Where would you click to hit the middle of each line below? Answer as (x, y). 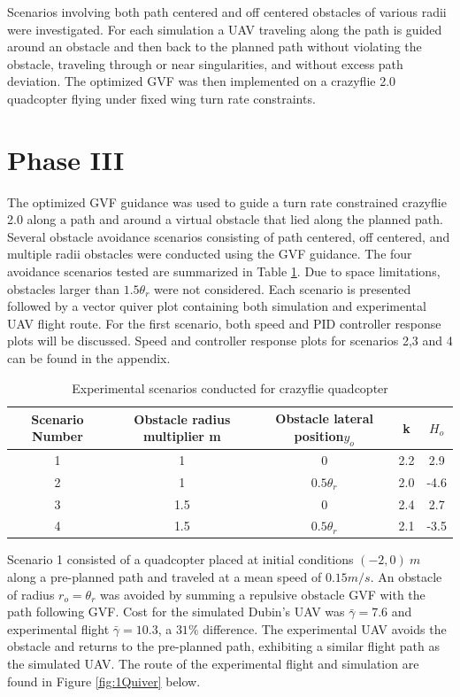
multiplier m (182, 436)
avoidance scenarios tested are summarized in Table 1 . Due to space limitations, (224, 271)
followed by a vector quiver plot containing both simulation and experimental (217, 306)
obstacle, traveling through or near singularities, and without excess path (205, 63)
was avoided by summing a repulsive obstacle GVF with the (263, 594)
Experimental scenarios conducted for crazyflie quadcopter (230, 387)
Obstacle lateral (325, 418)
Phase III (66, 159)
